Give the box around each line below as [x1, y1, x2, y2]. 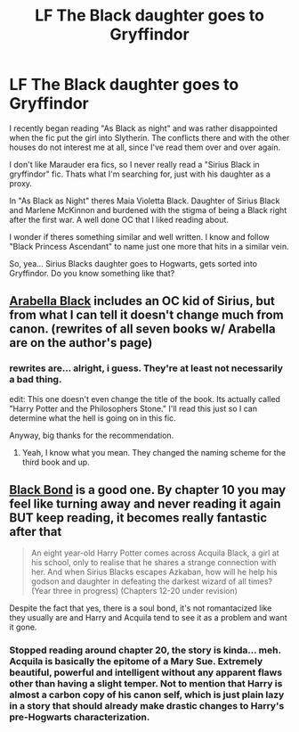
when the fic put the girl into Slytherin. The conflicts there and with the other [9, 132, 290, 143]
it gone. [9, 621, 37, 633]
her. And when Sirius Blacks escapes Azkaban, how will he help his [30, 567, 278, 578]
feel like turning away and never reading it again [9, 497, 282, 512]
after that [9, 524, 62, 539]
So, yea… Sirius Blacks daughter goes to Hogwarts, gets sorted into [9, 258, 258, 268]
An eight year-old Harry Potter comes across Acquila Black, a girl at [30, 547, 279, 558]
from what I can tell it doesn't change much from [9, 308, 284, 323]
